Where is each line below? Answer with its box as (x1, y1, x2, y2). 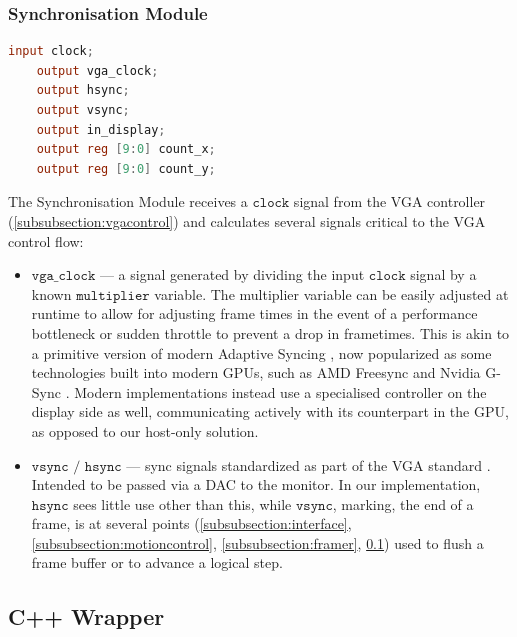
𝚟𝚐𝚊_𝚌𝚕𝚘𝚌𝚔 (31, 269, 96, 284)
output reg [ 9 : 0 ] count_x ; (36, 142, 216, 157)
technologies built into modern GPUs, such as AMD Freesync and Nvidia (31, 362, 481, 383)
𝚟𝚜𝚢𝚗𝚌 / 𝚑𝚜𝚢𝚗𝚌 (31, 459, 122, 474)
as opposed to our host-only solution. (31, 420, 259, 441)
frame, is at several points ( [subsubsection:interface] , (31, 513, 352, 534)
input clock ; (8, 44, 94, 59)
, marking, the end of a (332, 493, 474, 514)
